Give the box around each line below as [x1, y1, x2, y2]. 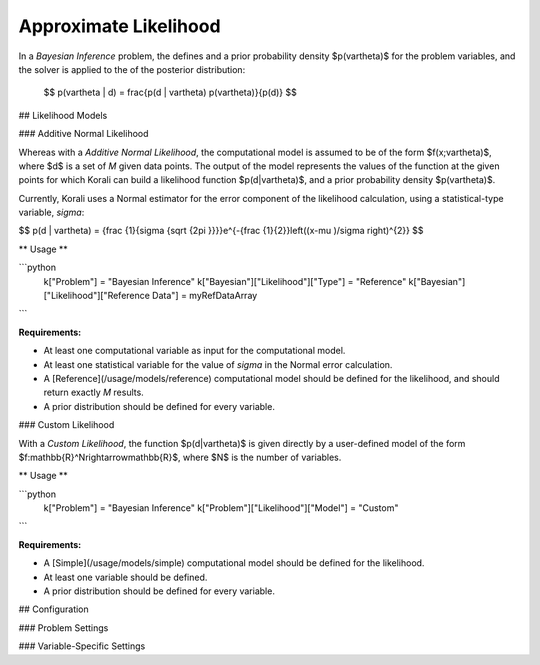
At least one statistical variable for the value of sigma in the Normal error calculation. [43, 358, 393, 370]
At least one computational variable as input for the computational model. [43, 345, 346, 357]
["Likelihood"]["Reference [43, 290, 150, 302]
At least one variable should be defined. [43, 571, 208, 583]
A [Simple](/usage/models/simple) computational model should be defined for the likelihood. [43, 557, 425, 569]
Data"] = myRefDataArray [151, 290, 258, 302]
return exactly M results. [43, 386, 144, 399]
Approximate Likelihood [18, 15, 221, 37]
